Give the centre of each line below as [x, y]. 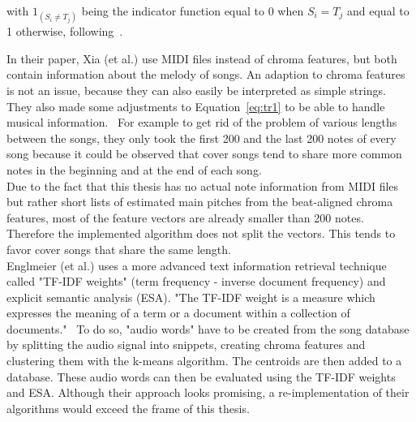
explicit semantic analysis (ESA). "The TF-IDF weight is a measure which [191, 297]
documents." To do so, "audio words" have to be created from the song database [208, 328]
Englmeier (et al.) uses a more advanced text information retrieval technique [197, 265]
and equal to [378, 11]
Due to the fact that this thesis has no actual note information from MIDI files [203, 185]
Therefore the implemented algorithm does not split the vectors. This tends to [201, 233]
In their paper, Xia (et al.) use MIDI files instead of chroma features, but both [202, 58]
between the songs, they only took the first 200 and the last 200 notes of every [202, 138]
